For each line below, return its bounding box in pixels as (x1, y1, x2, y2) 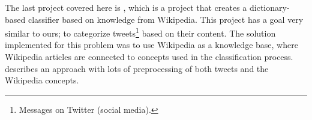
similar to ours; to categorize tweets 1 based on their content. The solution (5, 25, 276, 39)
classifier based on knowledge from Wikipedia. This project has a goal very (28, 13, 304, 25)
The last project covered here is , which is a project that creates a (5, 1, 247, 13)
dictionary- (249, 1, 290, 13)
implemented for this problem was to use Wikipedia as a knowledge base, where (5, 38, 298, 51)
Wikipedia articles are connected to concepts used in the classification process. (5, 50, 293, 63)
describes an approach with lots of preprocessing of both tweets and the (5, 62, 269, 74)
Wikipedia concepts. (5, 74, 79, 86)
